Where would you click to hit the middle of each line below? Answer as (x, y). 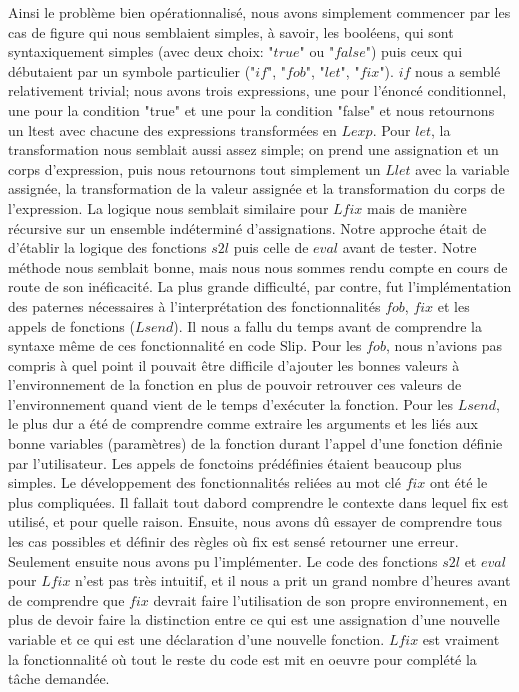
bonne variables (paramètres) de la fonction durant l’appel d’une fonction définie (255, 443)
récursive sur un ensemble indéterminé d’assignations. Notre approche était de (247, 227)
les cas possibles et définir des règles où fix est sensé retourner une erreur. (233, 541)
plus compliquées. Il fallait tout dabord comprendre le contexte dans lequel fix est (258, 501)
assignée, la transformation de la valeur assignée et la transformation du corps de (256, 188)
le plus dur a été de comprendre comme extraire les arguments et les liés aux (243, 423)
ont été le (459, 482)
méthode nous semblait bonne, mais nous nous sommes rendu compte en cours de (258, 266)
